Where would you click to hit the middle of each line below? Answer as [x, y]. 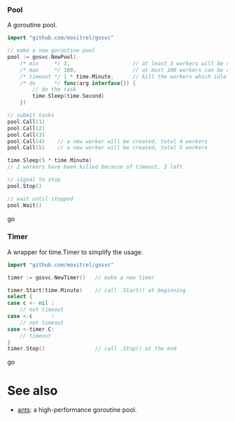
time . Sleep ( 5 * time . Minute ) [50, 160]
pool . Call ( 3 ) [26, 134]
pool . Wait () [24, 205]
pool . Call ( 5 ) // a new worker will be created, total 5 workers [108, 148]
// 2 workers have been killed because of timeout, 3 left [95, 167]
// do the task [55, 90]
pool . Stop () [24, 186]
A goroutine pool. [32, 25]
